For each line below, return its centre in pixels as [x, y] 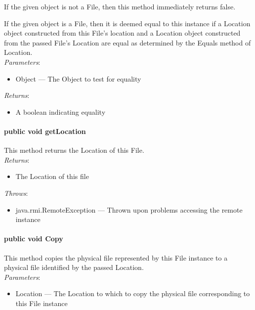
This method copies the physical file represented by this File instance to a [116, 257]
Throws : [16, 193]
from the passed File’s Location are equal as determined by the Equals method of [127, 42]
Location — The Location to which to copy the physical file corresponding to [133, 293]
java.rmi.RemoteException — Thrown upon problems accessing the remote [129, 209]
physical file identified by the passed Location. [74, 267]
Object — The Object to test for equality [78, 78]
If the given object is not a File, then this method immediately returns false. [120, 6]
